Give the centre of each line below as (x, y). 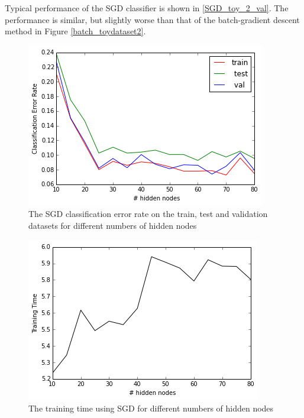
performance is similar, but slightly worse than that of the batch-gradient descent (152, 19)
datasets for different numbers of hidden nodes (113, 225)
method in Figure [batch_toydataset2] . (75, 31)
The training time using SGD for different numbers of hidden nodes (151, 408)
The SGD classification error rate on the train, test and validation (148, 214)
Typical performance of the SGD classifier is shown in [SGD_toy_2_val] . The (147, 8)
